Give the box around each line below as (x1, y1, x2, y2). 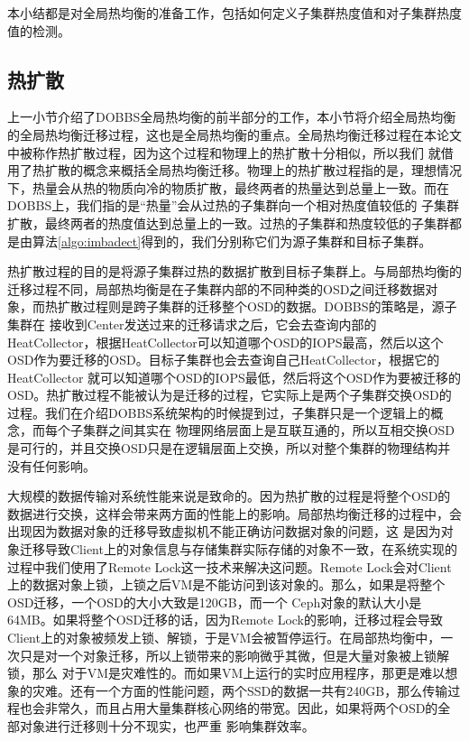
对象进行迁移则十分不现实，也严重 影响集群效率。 (19, 716, 315, 735)
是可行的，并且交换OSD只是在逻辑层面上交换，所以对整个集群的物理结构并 (7, 439, 451, 458)
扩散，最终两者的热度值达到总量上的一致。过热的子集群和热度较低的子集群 (7, 213, 449, 232)
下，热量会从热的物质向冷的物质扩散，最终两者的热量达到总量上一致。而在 (7, 178, 449, 197)
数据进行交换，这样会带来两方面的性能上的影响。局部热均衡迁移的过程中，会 (7, 504, 462, 523)
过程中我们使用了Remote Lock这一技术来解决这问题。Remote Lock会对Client (7, 557, 452, 576)
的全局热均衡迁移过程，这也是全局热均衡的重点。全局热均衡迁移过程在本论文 (7, 125, 462, 144)
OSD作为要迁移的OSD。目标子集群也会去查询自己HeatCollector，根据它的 (7, 350, 440, 369)
